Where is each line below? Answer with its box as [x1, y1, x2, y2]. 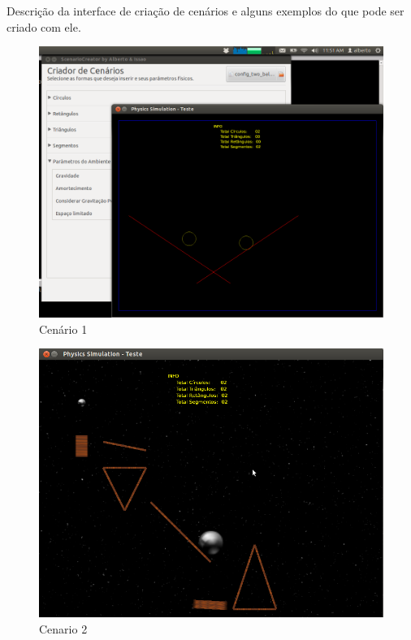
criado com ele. [6, 18, 81, 35]
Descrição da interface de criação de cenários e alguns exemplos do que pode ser [6, 2, 405, 19]
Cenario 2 [39, 621, 88, 638]
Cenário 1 [39, 320, 88, 337]
